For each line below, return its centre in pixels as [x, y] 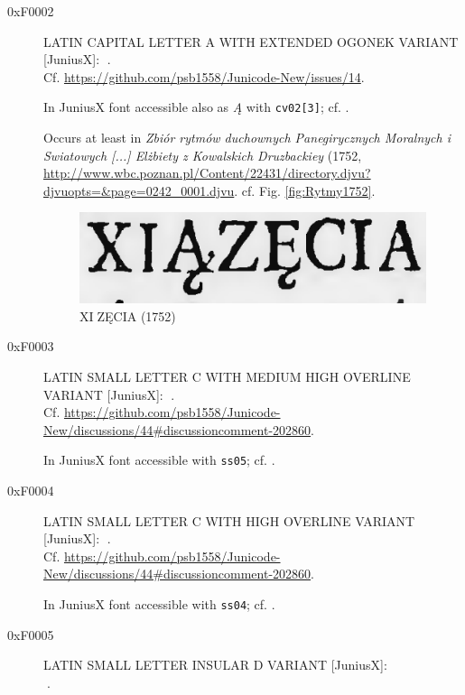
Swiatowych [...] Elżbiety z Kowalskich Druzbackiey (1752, [203, 155]
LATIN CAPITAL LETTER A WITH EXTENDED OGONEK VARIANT [251, 41]
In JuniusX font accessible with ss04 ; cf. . [159, 603]
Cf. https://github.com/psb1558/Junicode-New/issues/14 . [204, 76]
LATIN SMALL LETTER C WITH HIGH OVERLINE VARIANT [229, 520]
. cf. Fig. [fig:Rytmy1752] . [305, 190]
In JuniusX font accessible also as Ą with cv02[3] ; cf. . [196, 107]
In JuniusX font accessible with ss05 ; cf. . [159, 460]
